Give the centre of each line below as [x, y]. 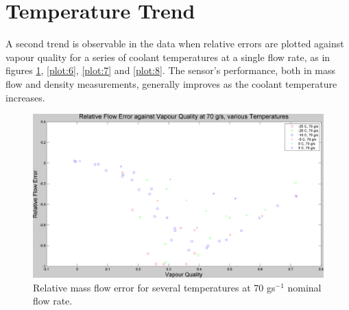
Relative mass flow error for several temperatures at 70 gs [154, 287]
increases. [25, 97]
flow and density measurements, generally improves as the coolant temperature [171, 83]
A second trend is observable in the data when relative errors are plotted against [175, 44]
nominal [304, 287]
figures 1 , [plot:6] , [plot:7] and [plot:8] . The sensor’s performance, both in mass [171, 70]
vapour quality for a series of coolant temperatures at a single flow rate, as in [168, 57]
